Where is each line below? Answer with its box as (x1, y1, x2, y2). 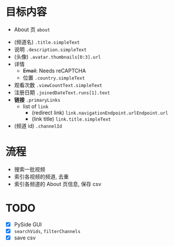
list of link (22, 102, 49, 109)
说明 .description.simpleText (14, 45, 87, 53)
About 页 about (14, 26, 51, 33)
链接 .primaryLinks (14, 96, 61, 103)
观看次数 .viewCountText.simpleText (14, 81, 102, 88)
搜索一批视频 (14, 165, 45, 172)
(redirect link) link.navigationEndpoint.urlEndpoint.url (31, 109, 169, 116)
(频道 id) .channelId (14, 122, 62, 129)
